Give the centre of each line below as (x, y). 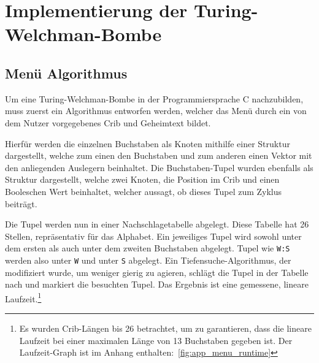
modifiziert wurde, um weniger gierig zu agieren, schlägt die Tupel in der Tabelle (157, 272)
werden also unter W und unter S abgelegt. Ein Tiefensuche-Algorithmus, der (148, 260)
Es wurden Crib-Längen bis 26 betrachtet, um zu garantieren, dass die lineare (165, 328)
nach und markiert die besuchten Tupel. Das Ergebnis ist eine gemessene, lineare (157, 284)
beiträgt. (21, 203)
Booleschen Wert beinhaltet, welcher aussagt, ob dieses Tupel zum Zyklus (144, 191)
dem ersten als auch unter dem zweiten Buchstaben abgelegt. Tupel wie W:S (148, 248)
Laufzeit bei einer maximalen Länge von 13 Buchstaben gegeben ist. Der (156, 340)
